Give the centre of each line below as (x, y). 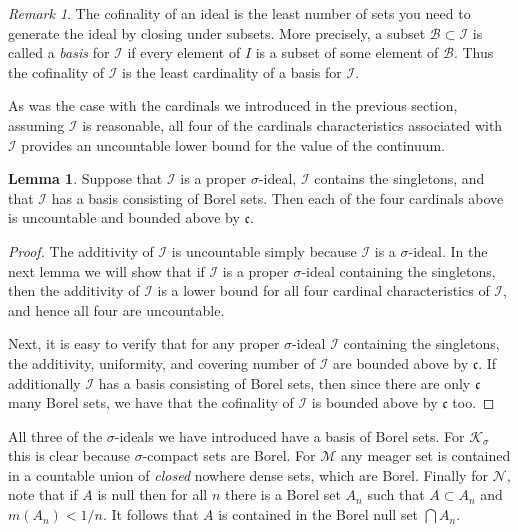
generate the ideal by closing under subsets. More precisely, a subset (217, 32)
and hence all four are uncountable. (116, 309)
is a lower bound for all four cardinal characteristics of (323, 290)
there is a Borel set (283, 494)
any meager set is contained (425, 455)
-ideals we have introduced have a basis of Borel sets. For (289, 435)
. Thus (473, 52)
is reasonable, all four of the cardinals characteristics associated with (292, 124)
